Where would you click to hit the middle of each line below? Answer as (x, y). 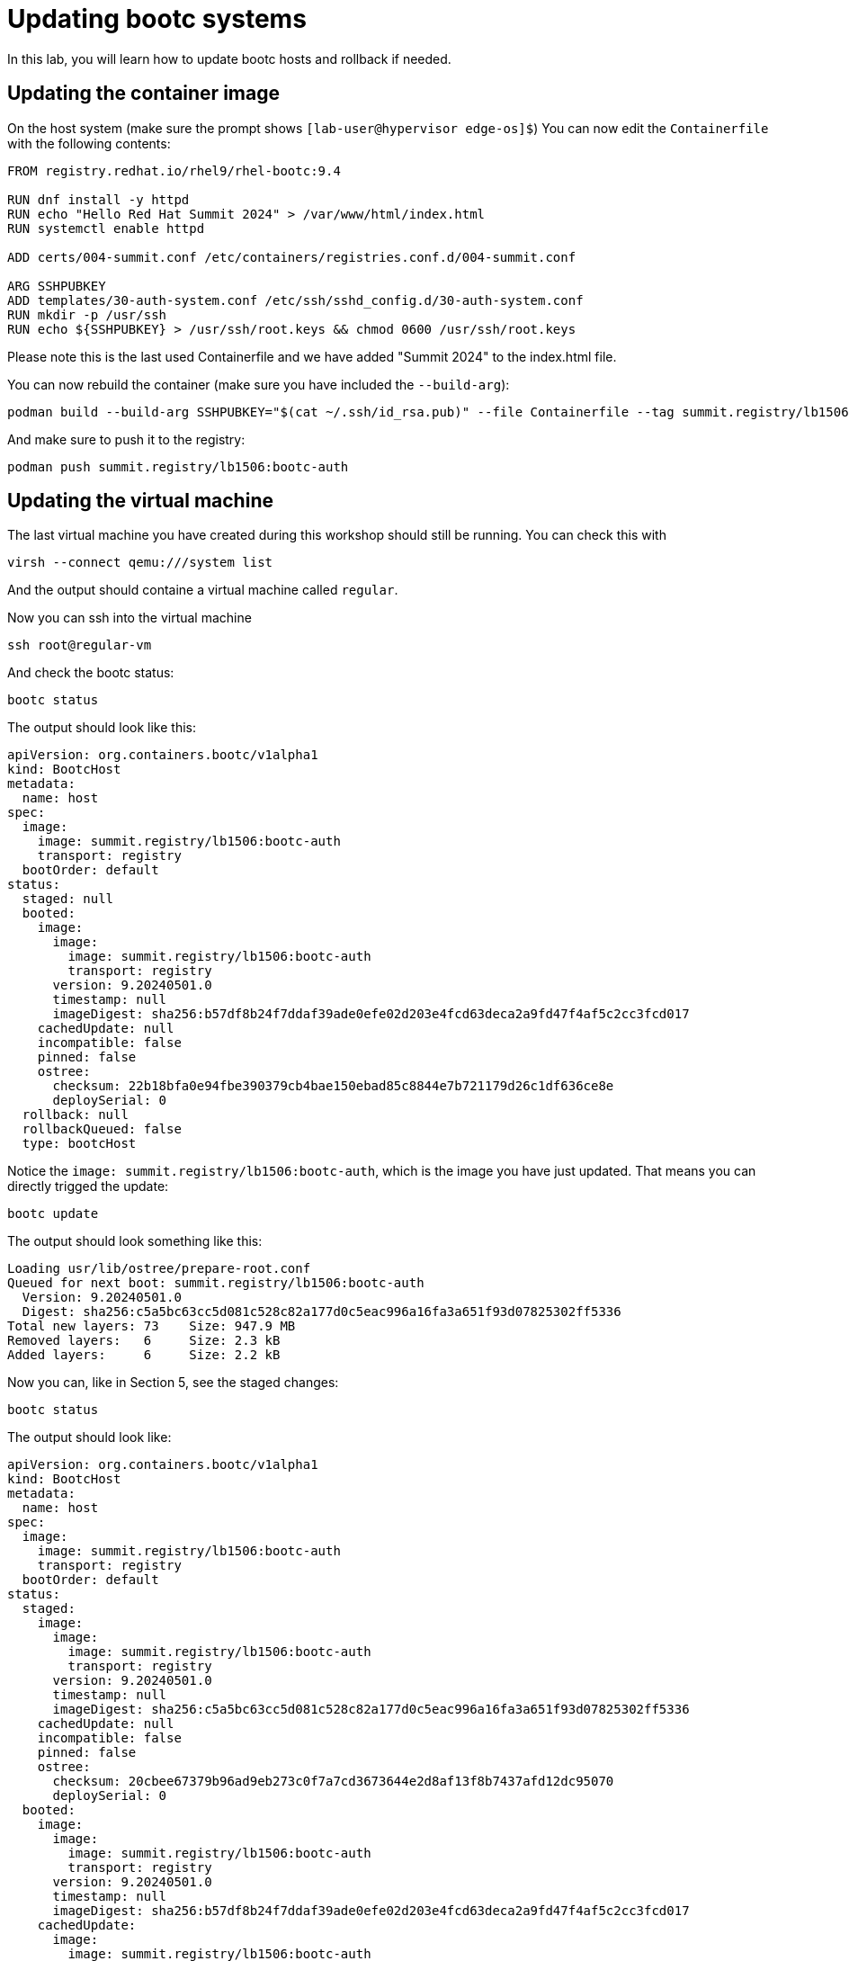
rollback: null (75, 1115)
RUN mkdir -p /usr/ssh (87, 314)
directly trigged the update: (88, 1186)
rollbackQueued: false (102, 1129)
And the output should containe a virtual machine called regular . (203, 590)
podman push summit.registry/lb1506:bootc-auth (178, 466)
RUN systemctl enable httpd (106, 228)
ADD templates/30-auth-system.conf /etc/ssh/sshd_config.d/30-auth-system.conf (295, 300)
